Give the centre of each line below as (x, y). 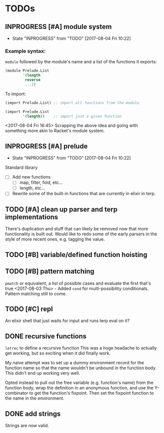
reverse (33, 80)
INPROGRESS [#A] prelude (46, 146)
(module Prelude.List (27, 71)
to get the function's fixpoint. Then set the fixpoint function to (92, 393)
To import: (15, 94)
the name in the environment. (35, 398)
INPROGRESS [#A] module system (58, 27)
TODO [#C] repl (29, 309)
